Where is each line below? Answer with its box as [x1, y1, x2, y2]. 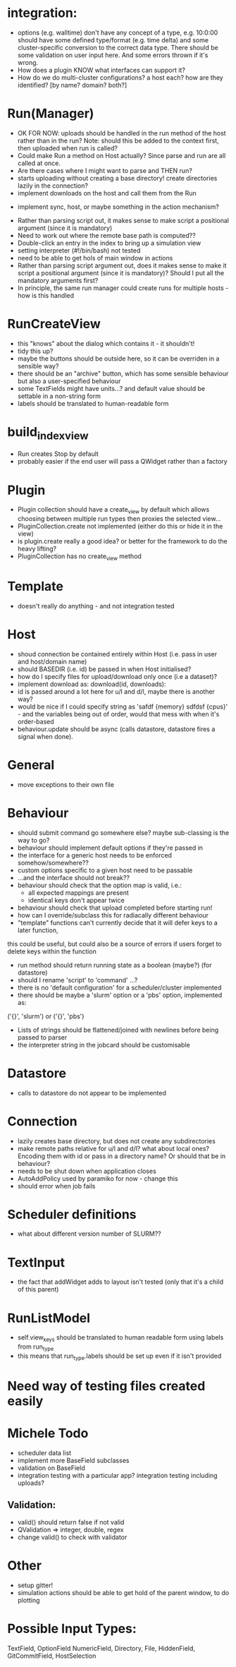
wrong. [17, 58, 39, 66]
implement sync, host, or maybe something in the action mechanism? [17, 203, 220, 211]
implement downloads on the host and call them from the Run [17, 188, 197, 197]
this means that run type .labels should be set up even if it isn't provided [17, 1352, 222, 1361]
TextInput [7, 1254, 66, 1270]
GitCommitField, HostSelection [7, 1651, 97, 1660]
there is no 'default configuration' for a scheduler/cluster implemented [17, 983, 222, 992]
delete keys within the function [7, 947, 97, 956]
